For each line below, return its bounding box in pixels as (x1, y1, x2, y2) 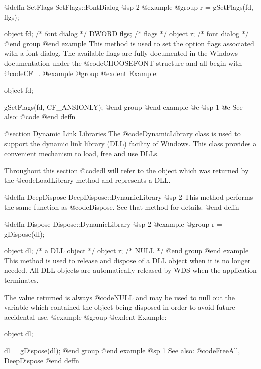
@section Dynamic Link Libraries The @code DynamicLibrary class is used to (4, 128, 241, 138)
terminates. (4, 275, 39, 285)
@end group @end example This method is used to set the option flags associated (4, 38, 254, 48)
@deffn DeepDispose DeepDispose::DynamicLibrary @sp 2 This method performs (4, 191, 253, 202)
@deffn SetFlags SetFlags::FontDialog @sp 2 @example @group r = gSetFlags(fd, (4, 2, 253, 12)
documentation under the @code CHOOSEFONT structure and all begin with (4, 57, 242, 68)
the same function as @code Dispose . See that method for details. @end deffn (4, 201, 239, 212)
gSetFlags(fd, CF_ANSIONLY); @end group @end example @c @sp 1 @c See (4, 101, 243, 112)
